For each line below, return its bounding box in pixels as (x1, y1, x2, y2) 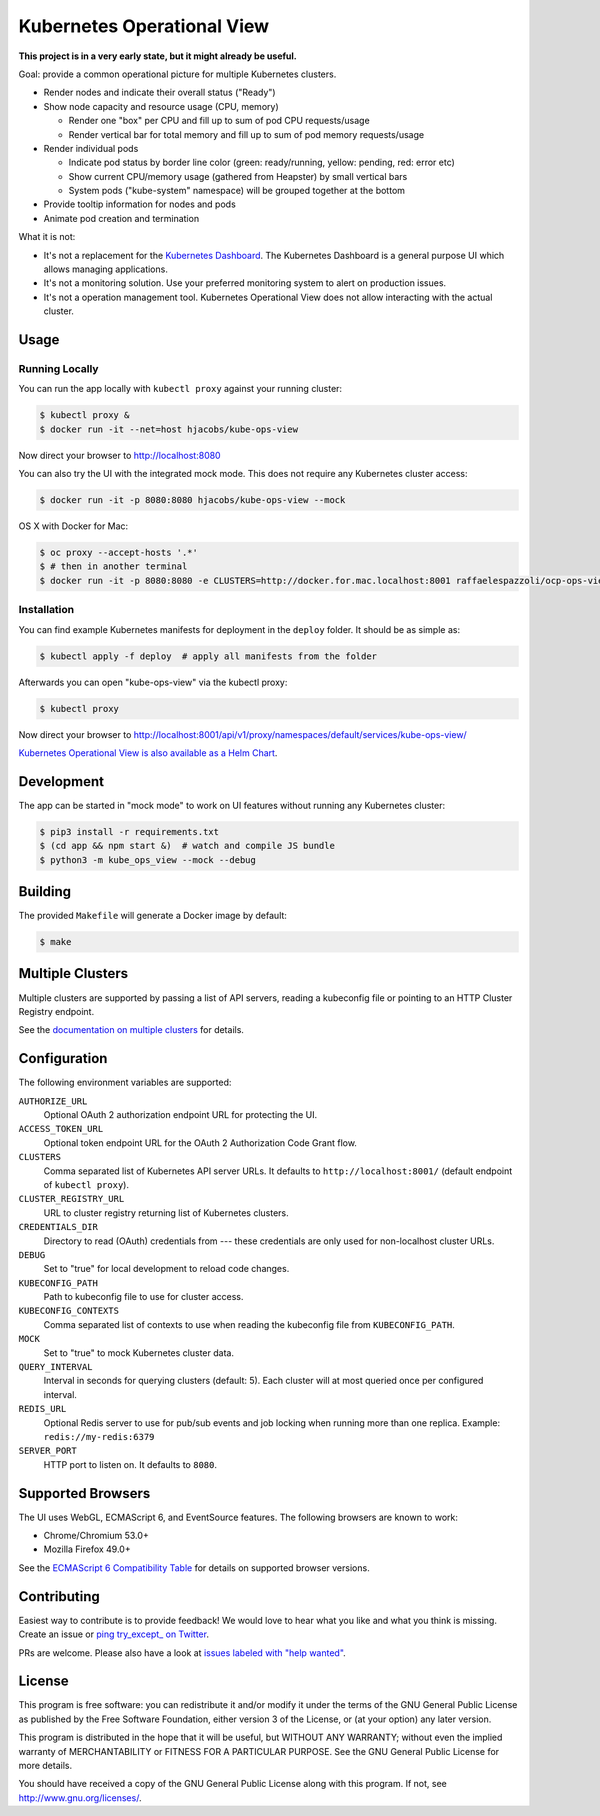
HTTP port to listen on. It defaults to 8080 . (43, 1458, 217, 1470)
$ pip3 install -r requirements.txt (39, 826, 220, 837)
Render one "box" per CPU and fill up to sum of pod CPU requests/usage (68, 115, 370, 127)
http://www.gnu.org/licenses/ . (18, 1791, 142, 1804)
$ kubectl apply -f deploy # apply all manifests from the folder (39, 650, 378, 662)
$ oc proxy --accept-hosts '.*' (39, 547, 199, 559)
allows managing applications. (43, 263, 169, 275)
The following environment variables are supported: (18, 1076, 232, 1089)
